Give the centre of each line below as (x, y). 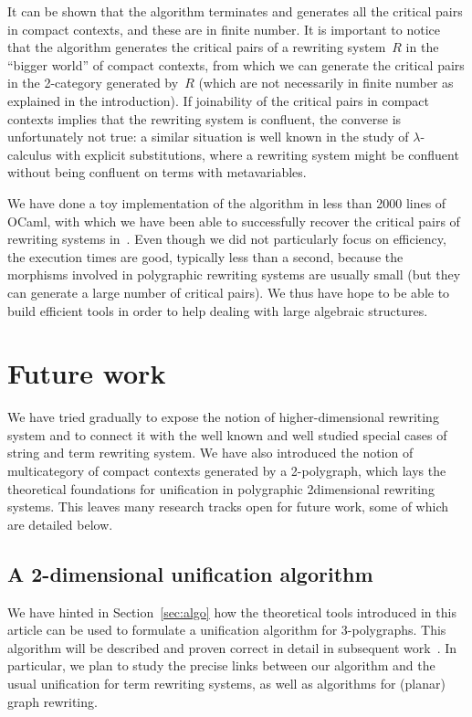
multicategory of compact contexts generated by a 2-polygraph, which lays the (227, 470)
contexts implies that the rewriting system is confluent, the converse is (205, 118)
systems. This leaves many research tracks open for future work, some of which (228, 506)
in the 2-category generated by (93, 83)
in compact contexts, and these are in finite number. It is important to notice (224, 29)
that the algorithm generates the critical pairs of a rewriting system (197, 47)
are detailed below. (60, 524)
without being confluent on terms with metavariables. (157, 172)
